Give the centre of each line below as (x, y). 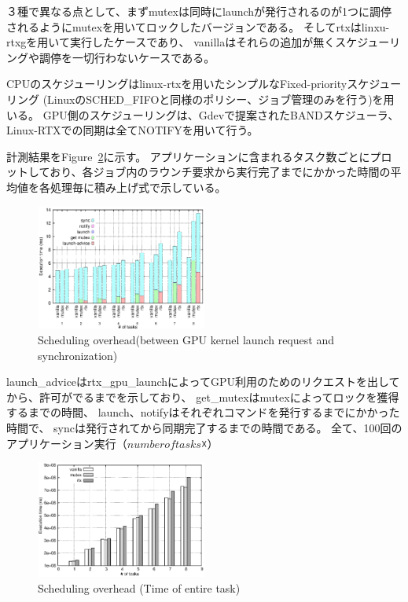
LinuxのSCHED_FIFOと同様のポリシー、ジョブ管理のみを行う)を (215, 99)
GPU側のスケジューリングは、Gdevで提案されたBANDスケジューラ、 (221, 114)
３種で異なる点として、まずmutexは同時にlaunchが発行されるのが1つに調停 (199, 11)
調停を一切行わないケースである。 (127, 57)
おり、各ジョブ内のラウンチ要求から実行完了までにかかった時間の (220, 172)
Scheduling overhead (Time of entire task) (139, 587)
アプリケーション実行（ (67, 443)
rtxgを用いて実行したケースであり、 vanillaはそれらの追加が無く (171, 42)
